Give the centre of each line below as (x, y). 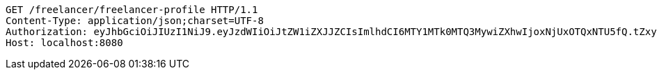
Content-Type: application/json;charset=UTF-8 (135, 21)
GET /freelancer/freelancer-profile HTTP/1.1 (132, 10)
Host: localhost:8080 (64, 43)
